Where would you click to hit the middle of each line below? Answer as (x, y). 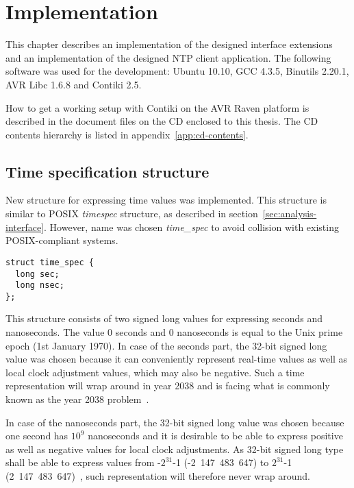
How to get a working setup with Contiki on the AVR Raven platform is (157, 107)
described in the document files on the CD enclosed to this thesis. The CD (162, 121)
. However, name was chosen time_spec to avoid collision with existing (191, 227)
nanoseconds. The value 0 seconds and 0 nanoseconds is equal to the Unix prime (174, 332)
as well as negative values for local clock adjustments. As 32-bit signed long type (175, 449)
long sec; (37, 274)
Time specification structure (108, 171)
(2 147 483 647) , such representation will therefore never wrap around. (158, 476)
